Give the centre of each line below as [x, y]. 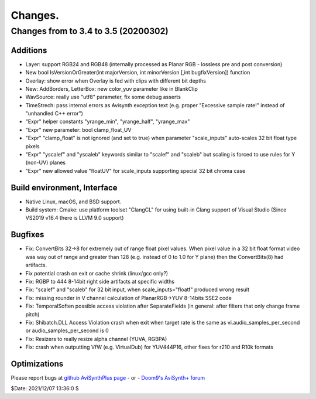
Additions [29, 50]
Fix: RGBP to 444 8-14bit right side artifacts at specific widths [100, 281]
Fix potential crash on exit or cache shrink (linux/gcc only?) [97, 273]
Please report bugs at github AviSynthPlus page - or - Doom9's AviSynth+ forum [108, 377]
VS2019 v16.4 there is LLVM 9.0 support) [75, 218]
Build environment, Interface [64, 187]
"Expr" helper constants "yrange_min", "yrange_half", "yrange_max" [108, 122]
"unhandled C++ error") [54, 114]
